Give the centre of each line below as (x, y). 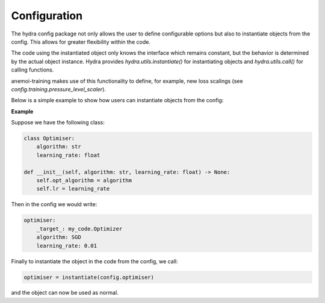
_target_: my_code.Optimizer (79, 229)
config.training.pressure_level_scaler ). (59, 89)
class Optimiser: (49, 139)
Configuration (47, 16)
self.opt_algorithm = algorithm (84, 180)
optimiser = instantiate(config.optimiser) (89, 277)
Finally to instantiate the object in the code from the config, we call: (94, 261)
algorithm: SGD (59, 237)
